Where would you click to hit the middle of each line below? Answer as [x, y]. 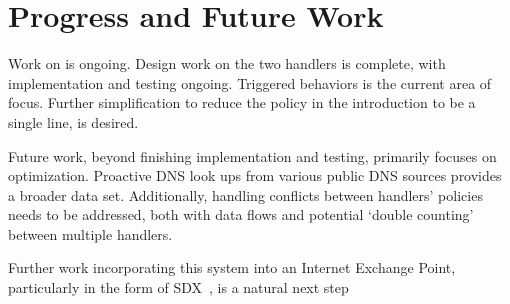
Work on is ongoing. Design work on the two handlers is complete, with [227, 63]
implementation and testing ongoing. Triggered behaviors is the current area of [250, 82]
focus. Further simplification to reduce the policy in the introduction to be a [242, 102]
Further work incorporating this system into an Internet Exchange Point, [232, 267]
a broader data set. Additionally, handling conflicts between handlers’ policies [245, 194]
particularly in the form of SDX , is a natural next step [178, 287]
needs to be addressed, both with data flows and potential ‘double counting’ [241, 214]
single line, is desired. [73, 121]
